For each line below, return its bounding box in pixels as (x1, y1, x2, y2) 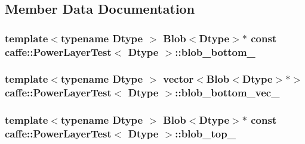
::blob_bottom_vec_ (175, 85, 280, 100)
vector (163, 71, 194, 86)
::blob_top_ (175, 126, 236, 141)
